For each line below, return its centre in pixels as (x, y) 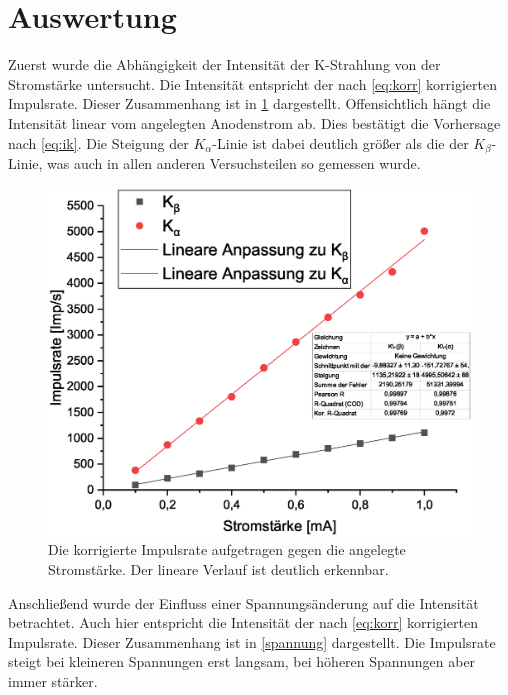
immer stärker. (53, 680)
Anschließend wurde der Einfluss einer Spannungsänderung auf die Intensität (243, 602)
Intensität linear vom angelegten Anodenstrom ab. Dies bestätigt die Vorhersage (254, 122)
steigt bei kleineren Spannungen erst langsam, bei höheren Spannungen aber (242, 661)
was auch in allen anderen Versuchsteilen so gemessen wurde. (234, 162)
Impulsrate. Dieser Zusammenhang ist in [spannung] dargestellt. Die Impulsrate (252, 641)
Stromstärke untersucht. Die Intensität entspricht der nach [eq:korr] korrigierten (252, 83)
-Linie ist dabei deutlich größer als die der (340, 142)
